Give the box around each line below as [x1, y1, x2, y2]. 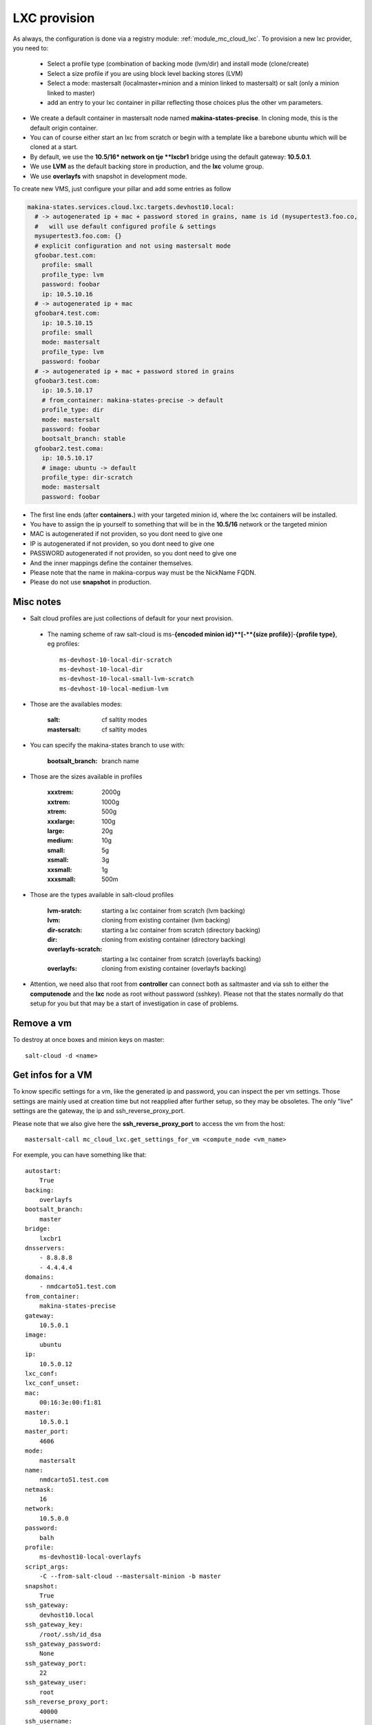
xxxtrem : [47, 788, 74, 796]
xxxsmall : [47, 875, 76, 883]
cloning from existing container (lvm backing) [101, 916, 231, 925]
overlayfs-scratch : [47, 945, 103, 954]
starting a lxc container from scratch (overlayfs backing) [101, 954, 262, 963]
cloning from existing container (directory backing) [101, 935, 246, 943]
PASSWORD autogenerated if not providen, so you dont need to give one [30, 549, 237, 558]
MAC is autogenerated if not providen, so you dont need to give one [30, 530, 223, 538]
